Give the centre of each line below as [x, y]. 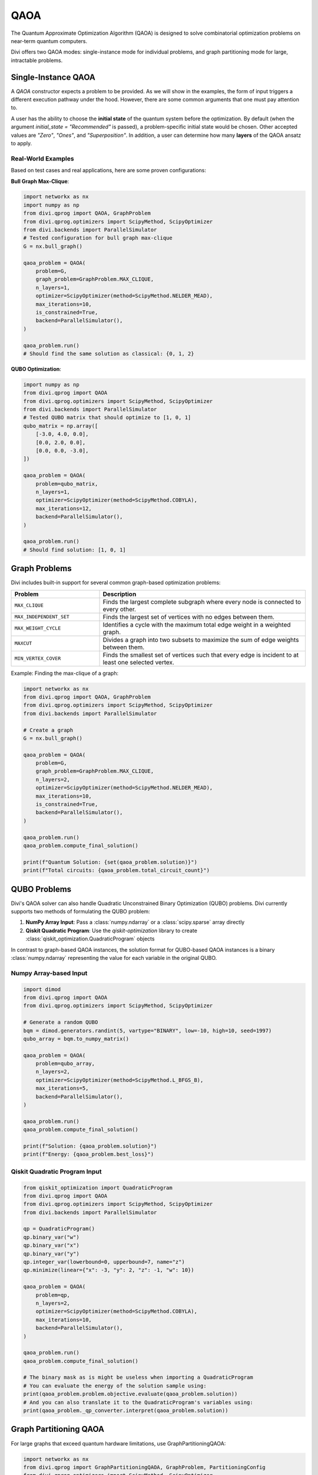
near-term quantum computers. [49, 41]
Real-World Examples [42, 158]
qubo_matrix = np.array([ [61, 426]
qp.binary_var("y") [51, 1253]
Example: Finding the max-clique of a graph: [65, 673]
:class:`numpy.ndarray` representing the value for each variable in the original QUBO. [114, 958]
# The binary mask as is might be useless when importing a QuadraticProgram [138, 1377]
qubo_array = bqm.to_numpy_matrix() [76, 1039]
